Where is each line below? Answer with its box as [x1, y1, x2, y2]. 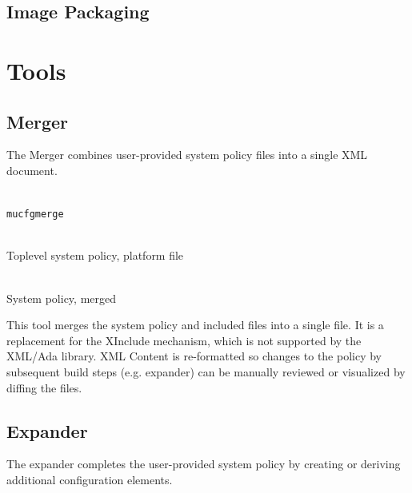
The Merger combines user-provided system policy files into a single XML [6, 146, 368, 163]
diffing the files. [6, 379, 82, 396]
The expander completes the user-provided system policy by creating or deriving [6, 455, 401, 472]
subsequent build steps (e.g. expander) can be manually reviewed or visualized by [6, 363, 406, 380]
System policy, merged [6, 289, 117, 306]
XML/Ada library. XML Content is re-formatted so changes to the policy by [6, 348, 382, 364]
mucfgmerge [6, 209, 64, 221]
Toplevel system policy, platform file [6, 247, 184, 264]
